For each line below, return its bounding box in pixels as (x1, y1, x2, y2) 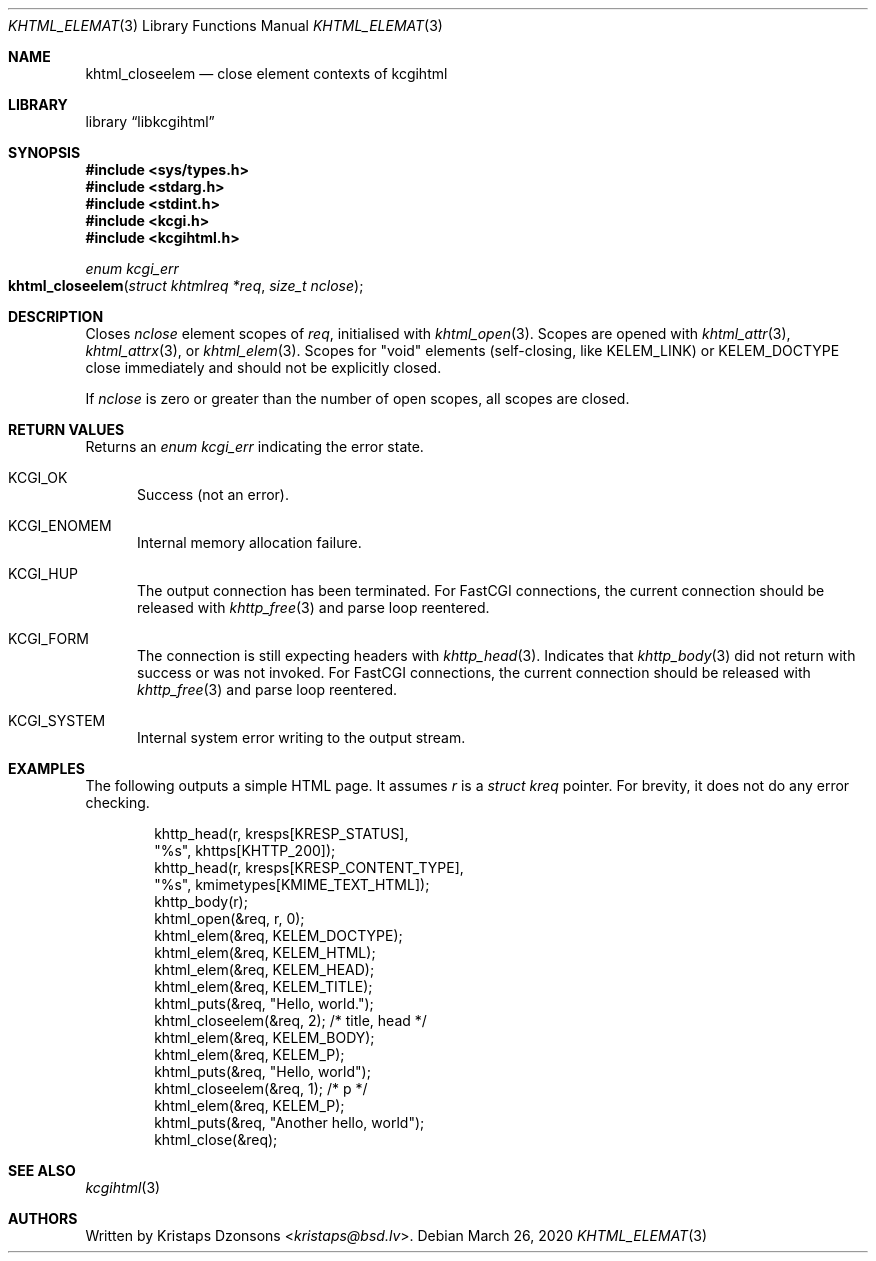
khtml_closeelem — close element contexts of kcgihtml (85, 65, 448, 82)
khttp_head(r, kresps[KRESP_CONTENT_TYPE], (154, 859, 464, 876)
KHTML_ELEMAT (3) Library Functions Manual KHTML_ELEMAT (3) (8, 17, 443, 34)
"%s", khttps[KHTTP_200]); (154, 842, 336, 859)
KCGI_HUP (8, 565, 78, 582)
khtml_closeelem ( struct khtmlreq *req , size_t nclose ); (8, 277, 364, 294)
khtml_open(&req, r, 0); (154, 910, 305, 927)
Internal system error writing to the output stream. (137, 729, 466, 746)
